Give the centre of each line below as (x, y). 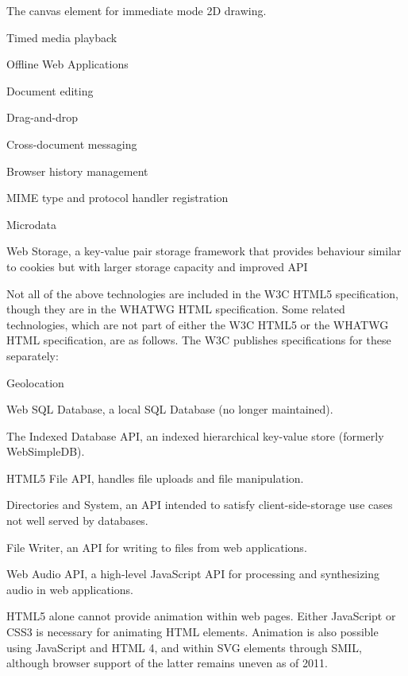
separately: (33, 355)
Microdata (32, 224)
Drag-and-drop (42, 117)
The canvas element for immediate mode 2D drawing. (137, 10)
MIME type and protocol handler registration (117, 198)
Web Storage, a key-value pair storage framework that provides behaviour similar (204, 251)
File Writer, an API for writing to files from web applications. (157, 547)
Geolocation (35, 382)
